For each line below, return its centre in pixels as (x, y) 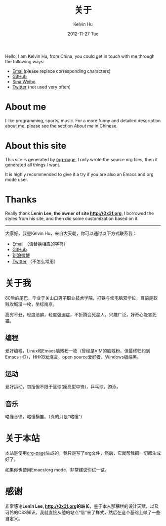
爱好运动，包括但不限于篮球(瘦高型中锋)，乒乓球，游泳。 (63, 387)
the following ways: (25, 61)
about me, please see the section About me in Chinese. (61, 126)
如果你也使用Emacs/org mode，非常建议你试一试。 (57, 470)
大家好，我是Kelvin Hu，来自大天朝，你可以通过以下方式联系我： (71, 233)
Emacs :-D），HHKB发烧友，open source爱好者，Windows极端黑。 (73, 357)
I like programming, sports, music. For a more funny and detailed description (83, 120)
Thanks (21, 199)
